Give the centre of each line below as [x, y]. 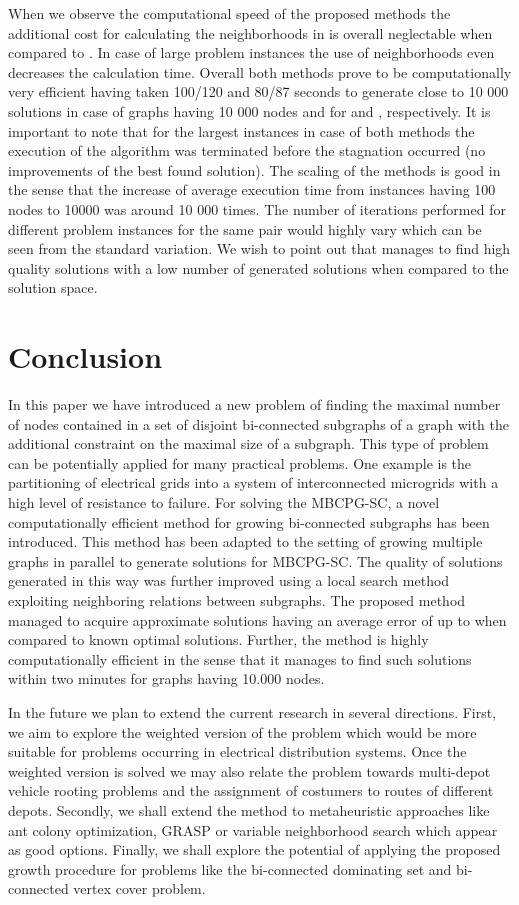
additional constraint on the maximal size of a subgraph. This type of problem [248, 443]
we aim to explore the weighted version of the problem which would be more [242, 731]
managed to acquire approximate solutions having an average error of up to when [257, 619]
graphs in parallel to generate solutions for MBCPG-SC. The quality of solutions [255, 560]
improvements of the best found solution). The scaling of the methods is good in [254, 169]
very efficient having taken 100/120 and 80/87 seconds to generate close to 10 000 [258, 91]
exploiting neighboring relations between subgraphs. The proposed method [237, 599]
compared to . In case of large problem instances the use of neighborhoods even [251, 52]
